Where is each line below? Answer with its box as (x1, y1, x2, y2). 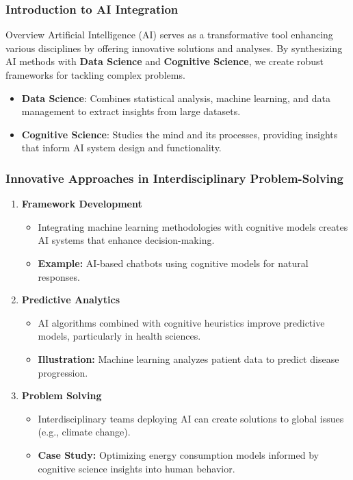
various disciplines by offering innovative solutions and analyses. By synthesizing (5, 40, 343, 55)
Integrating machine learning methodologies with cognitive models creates (38, 219, 348, 233)
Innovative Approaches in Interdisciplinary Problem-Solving (5, 169, 343, 186)
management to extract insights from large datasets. (21, 104, 241, 118)
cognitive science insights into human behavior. (38, 461, 235, 475)
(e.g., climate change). (38, 425, 131, 439)
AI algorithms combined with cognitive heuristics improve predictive (38, 315, 325, 329)
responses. (38, 269, 80, 283)
